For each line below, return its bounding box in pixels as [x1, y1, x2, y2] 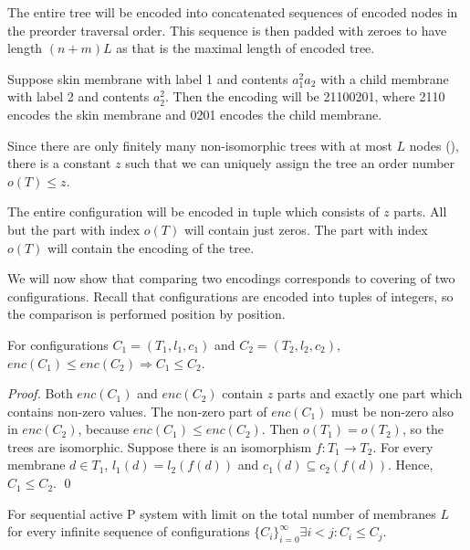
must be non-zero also [331, 401, 454, 420]
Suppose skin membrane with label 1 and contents [7, 69, 288, 88]
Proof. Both [7, 384, 73, 403]
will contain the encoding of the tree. [47, 238, 255, 257]
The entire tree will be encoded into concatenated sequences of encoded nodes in [7, 3, 458, 21]
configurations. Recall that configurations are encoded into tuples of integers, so [7, 286, 454, 305]
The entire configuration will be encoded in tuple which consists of [7, 202, 380, 221]
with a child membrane [320, 69, 449, 88]
